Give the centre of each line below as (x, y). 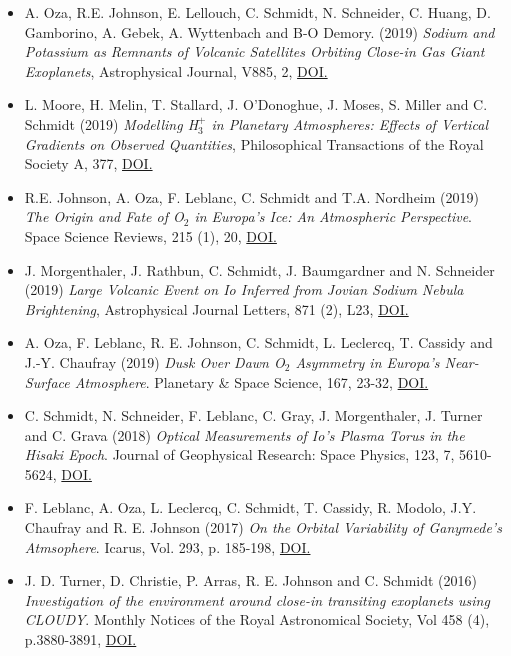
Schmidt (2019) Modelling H (111, 123)
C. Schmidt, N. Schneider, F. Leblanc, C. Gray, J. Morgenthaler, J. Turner (253, 415)
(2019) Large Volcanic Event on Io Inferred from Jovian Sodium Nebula (244, 289)
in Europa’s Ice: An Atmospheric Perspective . (333, 216)
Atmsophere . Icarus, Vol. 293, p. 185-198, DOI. (167, 546)
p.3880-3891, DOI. (80, 639)
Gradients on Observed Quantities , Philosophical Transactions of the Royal (254, 143)
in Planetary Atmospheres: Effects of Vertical (349, 123)
